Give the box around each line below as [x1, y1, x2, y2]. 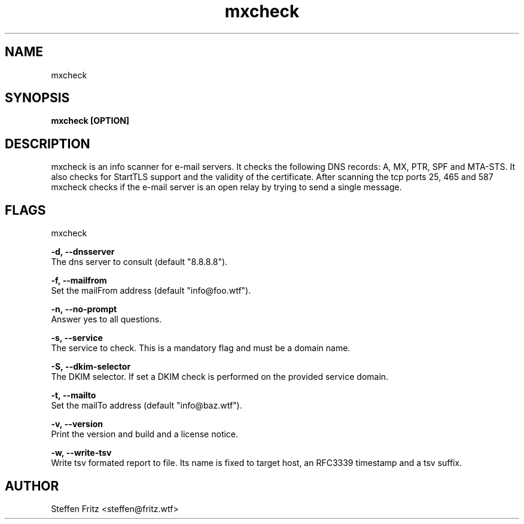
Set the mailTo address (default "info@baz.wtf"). [51, 400, 242, 411]
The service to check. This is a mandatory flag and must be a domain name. [51, 343, 351, 354]
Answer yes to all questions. [51, 314, 162, 325]
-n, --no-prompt [51, 304, 117, 315]
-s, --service [51, 333, 103, 343]
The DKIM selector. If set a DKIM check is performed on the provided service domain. [51, 371, 389, 382]
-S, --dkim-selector [51, 361, 131, 372]
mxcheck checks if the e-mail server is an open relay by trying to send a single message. [51, 182, 402, 193]
